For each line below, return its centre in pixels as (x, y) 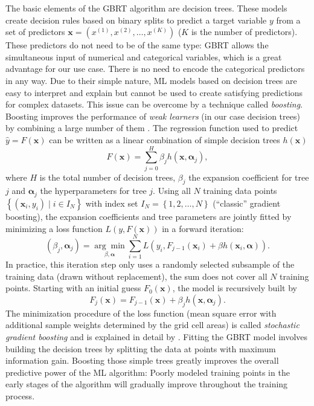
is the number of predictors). (244, 32)
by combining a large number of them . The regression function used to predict (152, 128)
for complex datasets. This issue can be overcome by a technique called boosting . (154, 104)
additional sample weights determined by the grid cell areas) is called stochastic (152, 325)
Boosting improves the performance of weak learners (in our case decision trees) (153, 116)
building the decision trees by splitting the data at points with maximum (141, 348)
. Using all (172, 191)
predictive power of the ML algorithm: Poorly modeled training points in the (148, 372)
